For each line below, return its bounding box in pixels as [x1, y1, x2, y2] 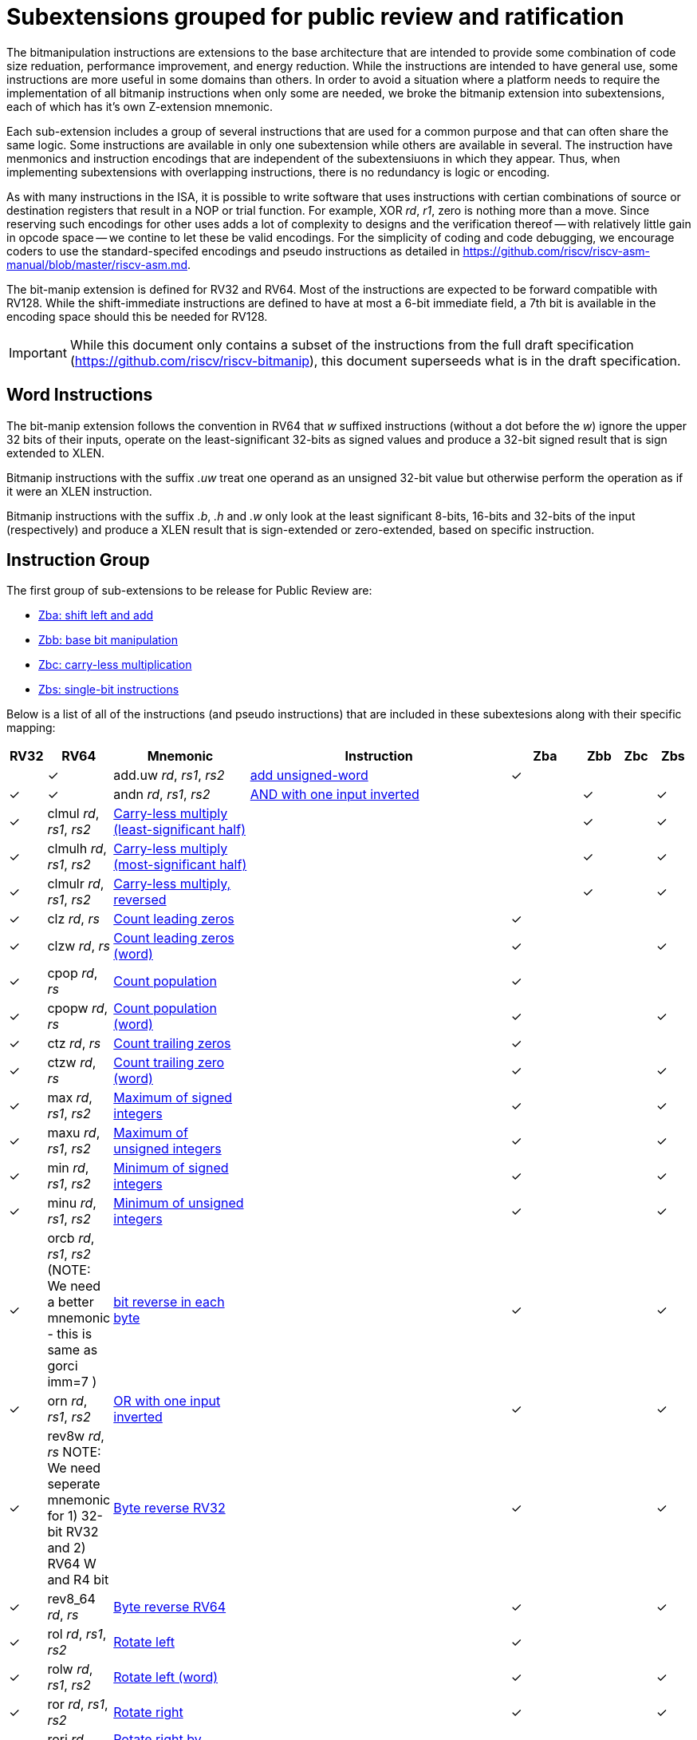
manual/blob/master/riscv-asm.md [6, 257, 187, 271]
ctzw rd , [47, 1054, 96, 1071]
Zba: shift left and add [38, 608, 154, 623]
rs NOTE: [47, 1444, 101, 1461]
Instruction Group [6, 550, 150, 571]
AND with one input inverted [250, 786, 419, 803]
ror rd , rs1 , [47, 1696, 108, 1713]
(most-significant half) [113, 856, 247, 873]
